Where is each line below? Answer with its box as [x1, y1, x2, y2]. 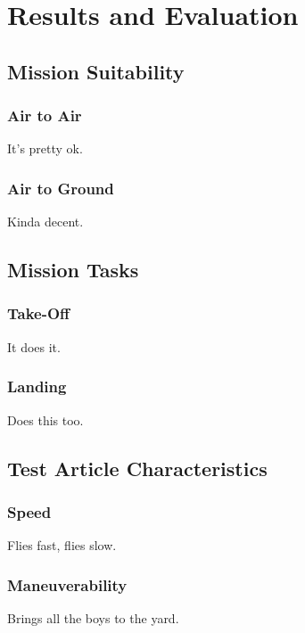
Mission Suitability [7, 57, 185, 85]
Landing [7, 375, 67, 398]
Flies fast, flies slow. [7, 536, 117, 555]
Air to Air [7, 104, 82, 127]
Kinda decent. [7, 212, 84, 231]
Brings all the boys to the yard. [7, 609, 179, 627]
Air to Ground [7, 177, 114, 199]
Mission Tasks [7, 256, 139, 284]
